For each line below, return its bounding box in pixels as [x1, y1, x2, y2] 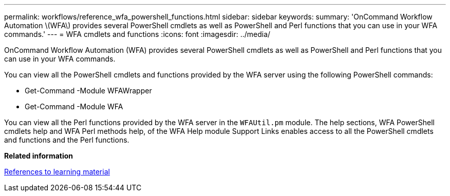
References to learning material [4, 167, 110, 176]
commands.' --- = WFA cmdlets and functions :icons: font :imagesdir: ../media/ [4, 30, 271, 38]
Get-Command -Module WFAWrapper [25, 86, 152, 95]
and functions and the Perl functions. [4, 135, 129, 144]
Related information [4, 151, 73, 160]
